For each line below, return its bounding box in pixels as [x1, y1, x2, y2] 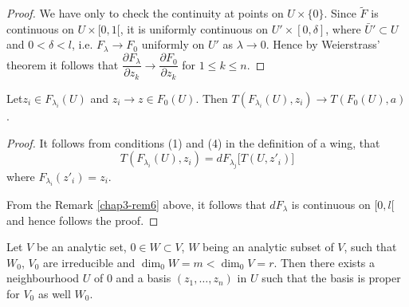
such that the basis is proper [262, 270, 401, 286]
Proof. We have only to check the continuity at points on [6, 5, 284, 22]
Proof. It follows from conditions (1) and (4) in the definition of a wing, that [6, 134, 380, 151]
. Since [324, 5, 356, 22]
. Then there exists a [273, 254, 376, 270]
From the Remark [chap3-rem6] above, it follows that [6, 195, 266, 212]
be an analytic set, [36, 238, 127, 255]
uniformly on [141, 36, 205, 53]
